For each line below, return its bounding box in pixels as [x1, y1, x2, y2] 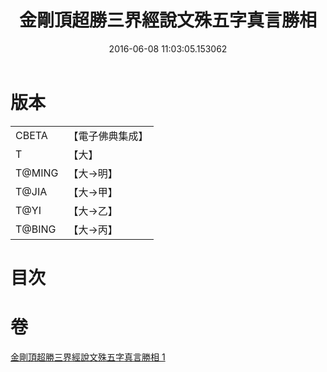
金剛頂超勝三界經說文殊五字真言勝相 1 [10, 351, 166, 363]
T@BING [15, 222, 57, 236]
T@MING [15, 166, 59, 180]
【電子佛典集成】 [68, 129, 149, 143]
